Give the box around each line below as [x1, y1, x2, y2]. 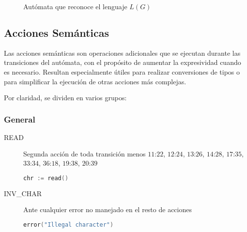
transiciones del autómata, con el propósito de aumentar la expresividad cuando [4, 57, 241, 67]
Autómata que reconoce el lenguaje [23, 1, 127, 11]
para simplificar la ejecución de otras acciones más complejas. [4, 76, 186, 86]
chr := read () [23, 174, 69, 182]
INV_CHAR [4, 188, 42, 198]
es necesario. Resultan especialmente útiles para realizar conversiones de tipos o [4, 66, 240, 77]
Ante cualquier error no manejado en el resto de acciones [23, 204, 192, 215]
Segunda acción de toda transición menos [23, 148, 146, 158]
